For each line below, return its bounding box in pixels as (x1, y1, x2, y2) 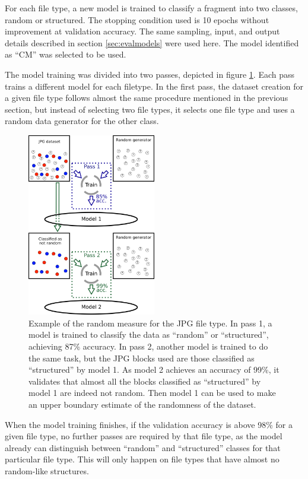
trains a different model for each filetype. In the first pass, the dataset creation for (5, 80, 304, 92)
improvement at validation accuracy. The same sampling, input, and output (5, 25, 280, 37)
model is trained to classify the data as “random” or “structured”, (28, 328, 269, 341)
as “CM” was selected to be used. (5, 48, 126, 61)
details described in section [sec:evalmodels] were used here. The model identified (5, 36, 299, 49)
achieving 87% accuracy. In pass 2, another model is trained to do (28, 340, 268, 353)
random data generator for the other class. (5, 115, 159, 127)
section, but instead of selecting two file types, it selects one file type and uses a (5, 103, 295, 115)
